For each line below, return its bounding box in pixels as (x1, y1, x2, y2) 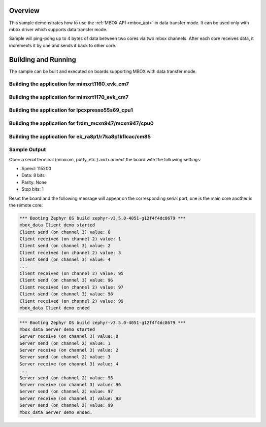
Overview (9, 6, 40, 15)
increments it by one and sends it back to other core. (9, 42, 117, 48)
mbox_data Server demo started (19, 326, 96, 332)
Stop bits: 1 (21, 186, 44, 192)
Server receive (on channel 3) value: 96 (19, 382, 121, 388)
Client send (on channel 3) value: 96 (19, 278, 113, 283)
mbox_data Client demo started (19, 222, 96, 228)
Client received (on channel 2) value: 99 (19, 298, 124, 304)
